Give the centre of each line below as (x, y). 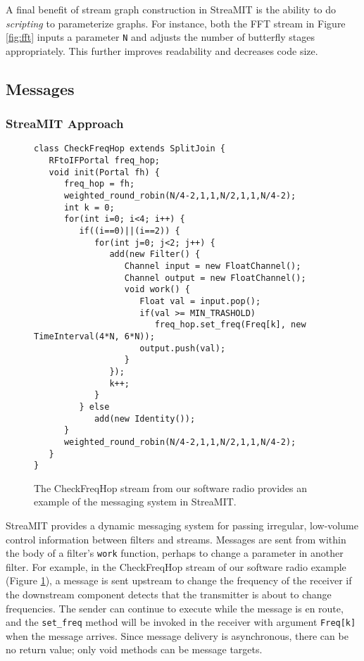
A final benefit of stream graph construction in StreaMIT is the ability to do (171, 9)
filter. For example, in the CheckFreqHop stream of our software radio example (176, 566)
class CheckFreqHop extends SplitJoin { (130, 149)
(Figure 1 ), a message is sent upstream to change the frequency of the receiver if (179, 580)
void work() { (157, 290)
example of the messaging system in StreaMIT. (135, 502)
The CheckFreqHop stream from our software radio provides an (171, 487)
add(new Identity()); (145, 418)
